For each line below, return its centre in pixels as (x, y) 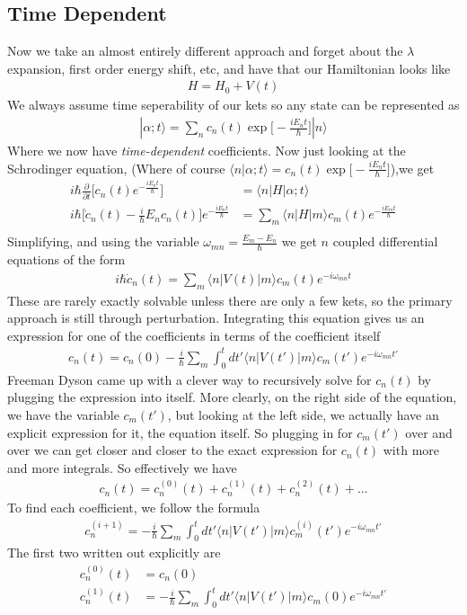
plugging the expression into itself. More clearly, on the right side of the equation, (232, 397)
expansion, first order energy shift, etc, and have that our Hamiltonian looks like (229, 68)
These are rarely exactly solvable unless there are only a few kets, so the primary (230, 300)
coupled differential (385, 241)
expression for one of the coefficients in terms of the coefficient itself (194, 335)
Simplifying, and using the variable (103, 241)
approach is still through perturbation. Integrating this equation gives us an (216, 318)
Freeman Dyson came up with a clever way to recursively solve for (189, 379)
